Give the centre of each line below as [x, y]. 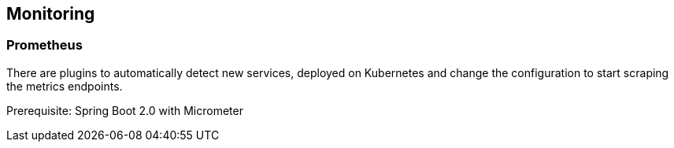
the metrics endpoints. [65, 86]
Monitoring [51, 14]
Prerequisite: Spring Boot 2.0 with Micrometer [125, 110]
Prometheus [44, 45]
